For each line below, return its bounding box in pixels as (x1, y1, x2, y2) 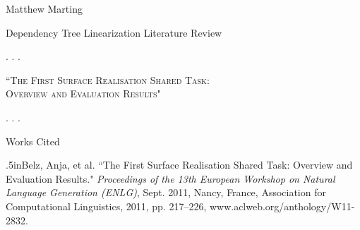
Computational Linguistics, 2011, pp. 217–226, (6, 198, 207, 213)
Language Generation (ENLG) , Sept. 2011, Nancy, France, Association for (6, 185, 326, 200)
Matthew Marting (6, 1, 83, 16)
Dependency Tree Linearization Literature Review (6, 25, 222, 40)
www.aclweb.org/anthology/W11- (209, 198, 355, 213)
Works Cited (6, 133, 60, 148)
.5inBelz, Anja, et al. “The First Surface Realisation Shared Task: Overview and (6, 157, 353, 172)
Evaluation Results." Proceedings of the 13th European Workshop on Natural (6, 171, 335, 186)
